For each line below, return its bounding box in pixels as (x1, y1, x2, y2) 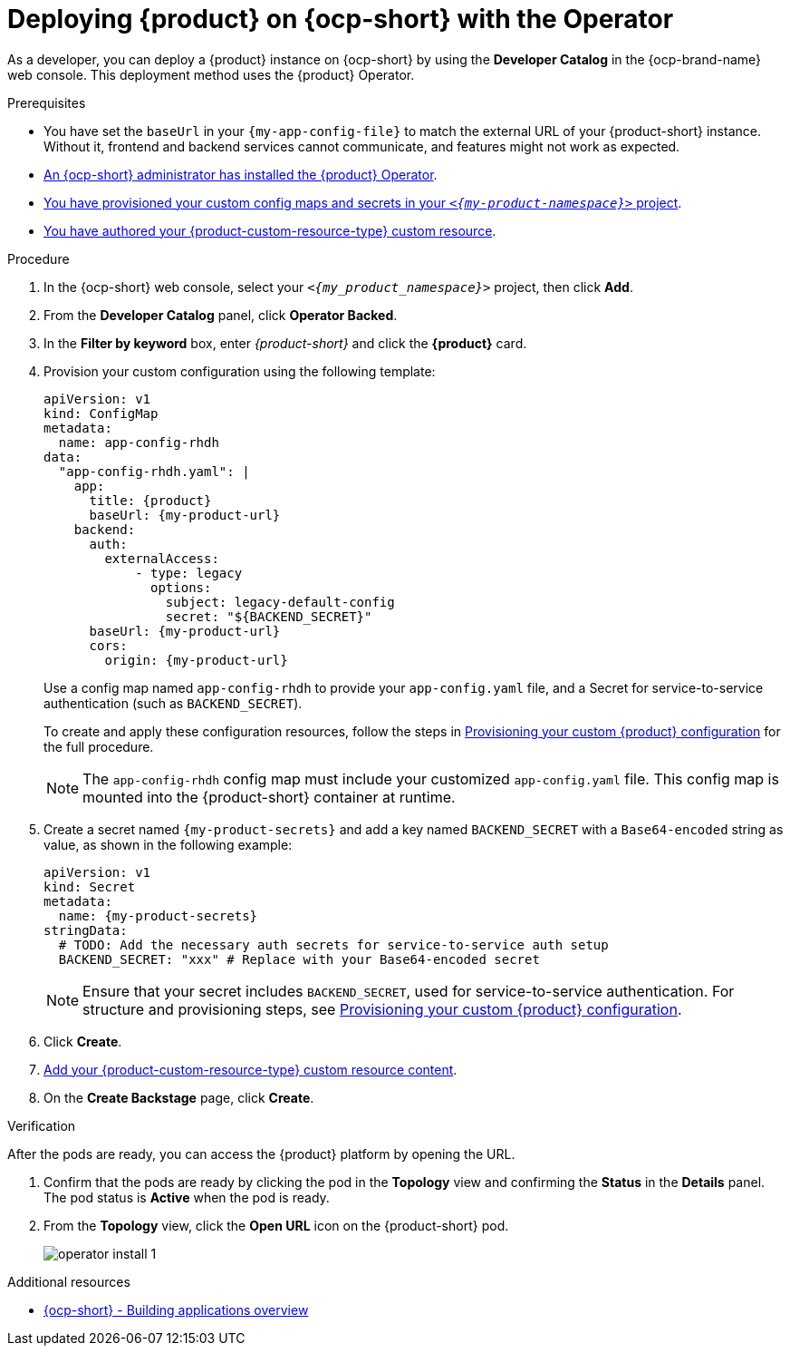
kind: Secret (43, 879, 136, 894)
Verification (7, 1117, 76, 1134)
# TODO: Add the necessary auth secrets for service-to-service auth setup (58, 937, 609, 952)
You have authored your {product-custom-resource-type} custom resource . (43, 222, 496, 238)
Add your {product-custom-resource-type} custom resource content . (43, 1061, 458, 1077)
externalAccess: (104, 550, 219, 566)
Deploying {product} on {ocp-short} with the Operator (7, 4, 674, 34)
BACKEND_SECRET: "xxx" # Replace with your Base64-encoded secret (58, 951, 540, 967)
